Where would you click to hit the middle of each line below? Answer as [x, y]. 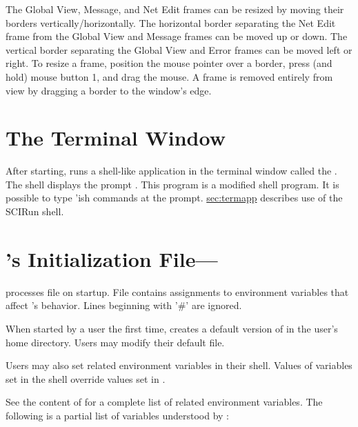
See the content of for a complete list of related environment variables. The [164, 402]
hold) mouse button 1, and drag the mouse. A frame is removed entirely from [169, 76]
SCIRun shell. [35, 211]
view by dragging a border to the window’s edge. [109, 90]
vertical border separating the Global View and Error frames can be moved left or [179, 49]
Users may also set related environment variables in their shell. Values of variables [179, 365]
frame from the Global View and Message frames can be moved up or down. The [177, 36]
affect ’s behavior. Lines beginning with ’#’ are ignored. [124, 305]
